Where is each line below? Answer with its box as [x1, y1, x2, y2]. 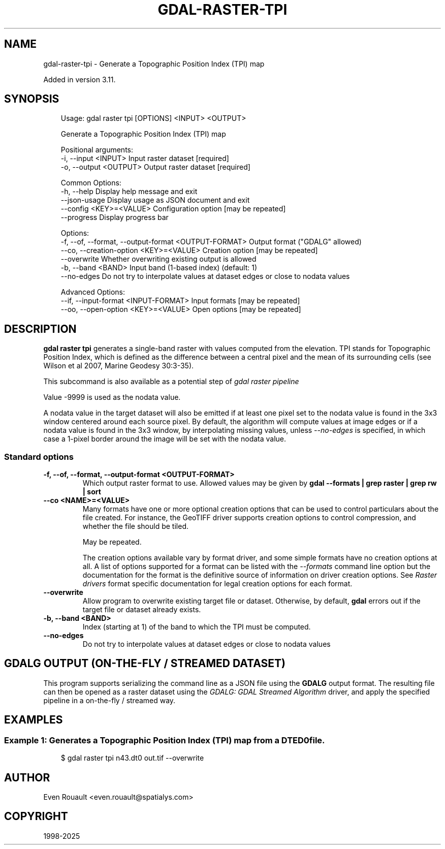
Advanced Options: [60, 288, 125, 297]
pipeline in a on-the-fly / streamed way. [43, 696, 176, 705]
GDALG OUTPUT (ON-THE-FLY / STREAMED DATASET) [4, 657, 286, 670]
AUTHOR [4, 771, 50, 784]
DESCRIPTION [4, 322, 77, 335]
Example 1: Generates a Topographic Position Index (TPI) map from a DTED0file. [4, 735, 325, 745]
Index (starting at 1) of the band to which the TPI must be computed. [82, 622, 311, 632]
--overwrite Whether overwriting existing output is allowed [60, 255, 257, 264]
